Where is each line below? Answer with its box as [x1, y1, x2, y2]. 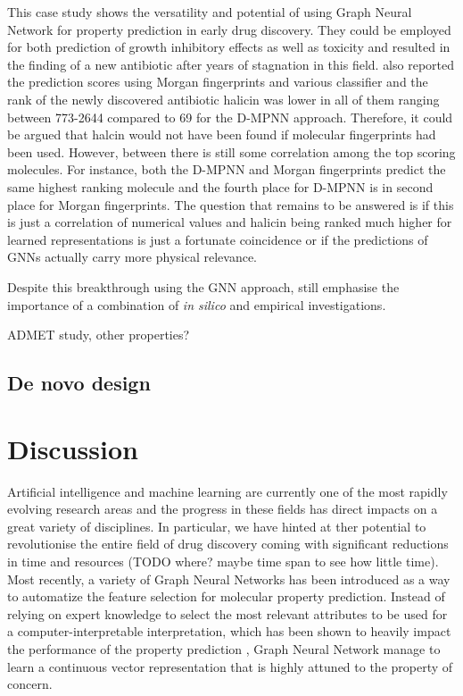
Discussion [7, 430, 138, 466]
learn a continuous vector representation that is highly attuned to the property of [7, 657, 453, 675]
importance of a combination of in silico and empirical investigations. [7, 295, 386, 314]
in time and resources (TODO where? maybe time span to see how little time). [7, 551, 439, 570]
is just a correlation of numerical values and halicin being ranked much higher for [7, 213, 452, 231]
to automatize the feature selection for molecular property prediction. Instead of [7, 587, 445, 606]
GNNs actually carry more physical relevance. [7, 247, 257, 266]
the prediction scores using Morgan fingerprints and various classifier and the [7, 72, 428, 91]
